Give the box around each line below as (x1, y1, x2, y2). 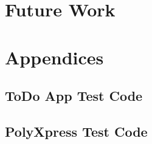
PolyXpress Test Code (5, 122, 148, 140)
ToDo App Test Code (5, 86, 143, 105)
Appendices (5, 44, 104, 69)
